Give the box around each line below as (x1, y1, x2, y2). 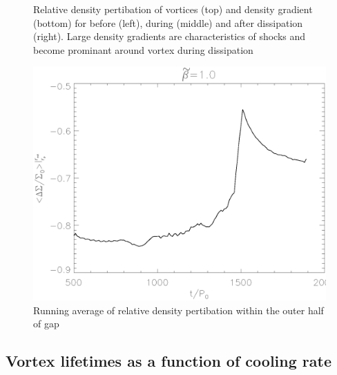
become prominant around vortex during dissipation (33, 42, 253, 57)
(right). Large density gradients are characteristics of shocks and (33, 29, 306, 44)
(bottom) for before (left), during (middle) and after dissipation (33, 15, 303, 30)
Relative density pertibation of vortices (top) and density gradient (33, 2, 313, 16)
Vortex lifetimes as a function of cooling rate (6, 350, 331, 372)
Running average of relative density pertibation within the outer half (33, 302, 324, 317)
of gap (33, 316, 59, 331)
